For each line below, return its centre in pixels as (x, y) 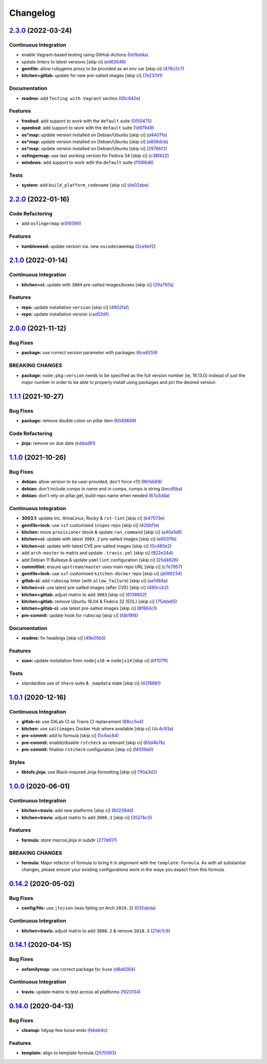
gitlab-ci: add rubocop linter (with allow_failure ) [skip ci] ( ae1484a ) (95, 581)
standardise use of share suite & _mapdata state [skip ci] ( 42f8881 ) (91, 683)
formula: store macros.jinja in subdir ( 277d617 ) (69, 840)
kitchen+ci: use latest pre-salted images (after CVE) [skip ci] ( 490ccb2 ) (95, 587)
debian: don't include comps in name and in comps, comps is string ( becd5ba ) (102, 488)
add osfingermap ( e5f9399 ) (51, 223)
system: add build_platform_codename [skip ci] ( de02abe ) (85, 185)
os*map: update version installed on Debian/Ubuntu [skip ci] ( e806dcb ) (95, 142)
